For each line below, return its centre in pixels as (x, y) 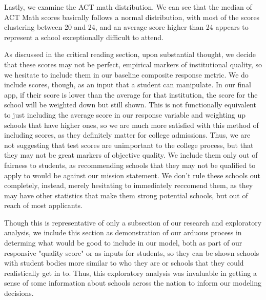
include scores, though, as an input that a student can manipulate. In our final (128, 85)
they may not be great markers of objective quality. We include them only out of (131, 155)
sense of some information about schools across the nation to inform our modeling (133, 283)
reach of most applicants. (44, 205)
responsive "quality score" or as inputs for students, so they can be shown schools (132, 252)
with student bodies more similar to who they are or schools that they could (124, 263)
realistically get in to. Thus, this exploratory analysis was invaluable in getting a (130, 273)
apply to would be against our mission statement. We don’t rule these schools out (132, 175)
